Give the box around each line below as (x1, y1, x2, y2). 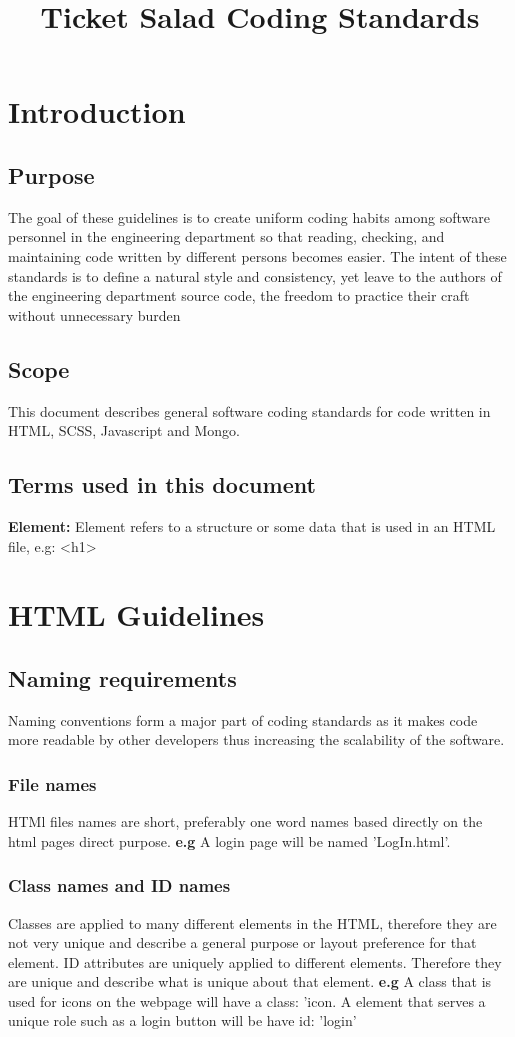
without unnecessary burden (8, 304, 181, 325)
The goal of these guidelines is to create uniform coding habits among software (8, 206, 490, 227)
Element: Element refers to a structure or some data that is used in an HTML (8, 515, 496, 536)
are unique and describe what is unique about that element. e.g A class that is (8, 971, 492, 992)
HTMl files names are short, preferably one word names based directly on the (8, 811, 483, 832)
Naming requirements (8, 662, 237, 693)
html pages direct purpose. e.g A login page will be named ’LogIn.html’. (8, 830, 451, 851)
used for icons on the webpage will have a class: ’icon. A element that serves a (8, 990, 486, 1011)
